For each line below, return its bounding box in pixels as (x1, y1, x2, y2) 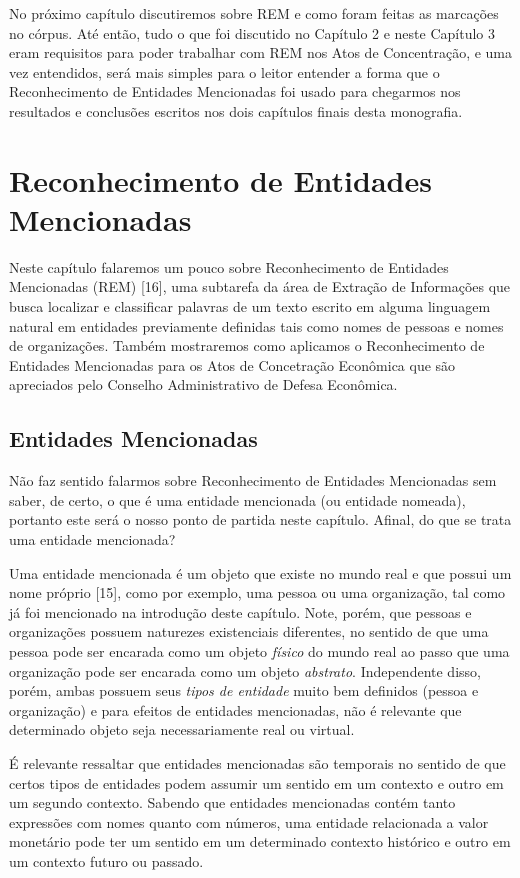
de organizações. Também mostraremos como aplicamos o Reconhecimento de (9, 335, 485, 356)
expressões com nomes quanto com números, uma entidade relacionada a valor (9, 811, 489, 832)
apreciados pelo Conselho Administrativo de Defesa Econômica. (9, 374, 398, 395)
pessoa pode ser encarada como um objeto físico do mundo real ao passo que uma (9, 640, 510, 661)
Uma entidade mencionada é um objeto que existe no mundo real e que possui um (9, 562, 512, 583)
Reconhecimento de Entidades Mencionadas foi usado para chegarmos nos (9, 81, 461, 102)
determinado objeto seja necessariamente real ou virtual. (9, 719, 355, 740)
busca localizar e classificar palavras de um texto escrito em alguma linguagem (9, 296, 491, 317)
